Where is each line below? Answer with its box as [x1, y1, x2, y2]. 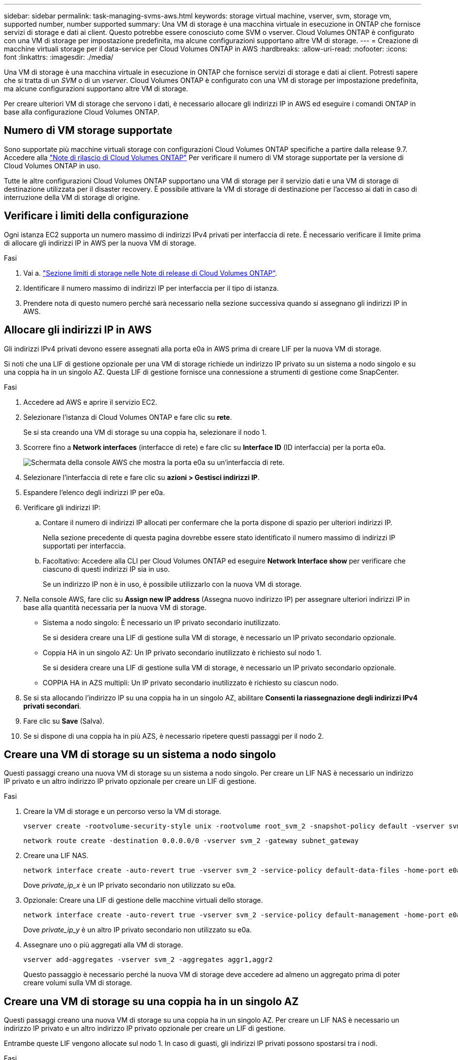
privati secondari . [23, 701, 82, 710]
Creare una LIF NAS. [23, 851, 89, 860]
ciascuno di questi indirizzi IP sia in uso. [43, 564, 170, 573]
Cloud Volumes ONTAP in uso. [4, 161, 100, 170]
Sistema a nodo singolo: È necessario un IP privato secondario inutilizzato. [43, 618, 280, 627]
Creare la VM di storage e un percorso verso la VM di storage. [23, 807, 221, 816]
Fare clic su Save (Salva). [23, 716, 104, 725]
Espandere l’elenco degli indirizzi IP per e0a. [23, 488, 165, 497]
